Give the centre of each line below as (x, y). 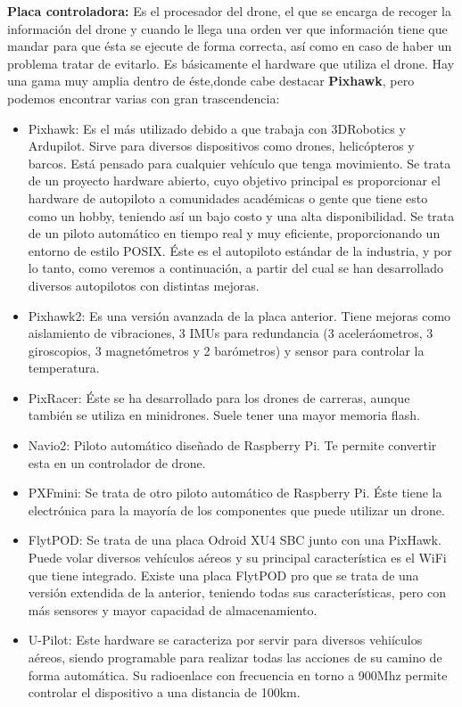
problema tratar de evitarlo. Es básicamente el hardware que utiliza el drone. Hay (231, 63)
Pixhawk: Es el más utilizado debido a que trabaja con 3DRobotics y (217, 128)
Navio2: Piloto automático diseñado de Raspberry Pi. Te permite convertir (232, 445)
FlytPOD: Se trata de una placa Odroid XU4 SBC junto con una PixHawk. (235, 540)
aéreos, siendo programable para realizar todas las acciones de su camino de (235, 657)
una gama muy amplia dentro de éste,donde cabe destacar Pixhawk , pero (211, 81)
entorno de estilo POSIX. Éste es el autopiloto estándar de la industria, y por (240, 250)
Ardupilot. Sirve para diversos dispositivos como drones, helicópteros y (221, 146)
